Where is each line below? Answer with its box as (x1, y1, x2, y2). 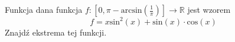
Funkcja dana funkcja (5, 3, 83, 15)
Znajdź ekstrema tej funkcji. (5, 26, 107, 38)
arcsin (120, 6, 142, 15)
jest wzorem (187, 3, 231, 15)
